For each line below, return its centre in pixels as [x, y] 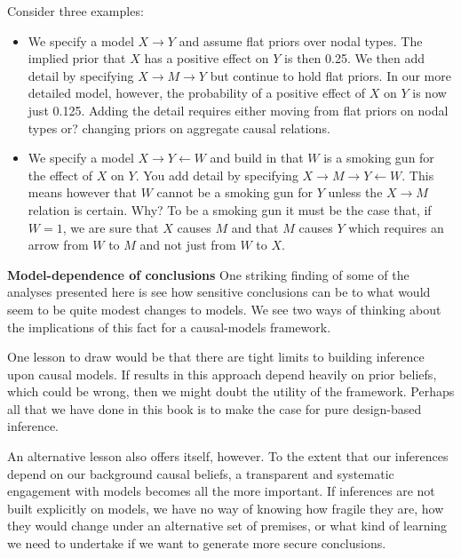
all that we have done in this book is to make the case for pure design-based [215, 408]
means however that [83, 192]
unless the [355, 192]
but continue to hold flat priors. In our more [330, 75]
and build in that [257, 158]
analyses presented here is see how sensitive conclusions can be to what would [219, 292]
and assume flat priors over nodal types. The [301, 40]
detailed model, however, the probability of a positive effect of [197, 93]
